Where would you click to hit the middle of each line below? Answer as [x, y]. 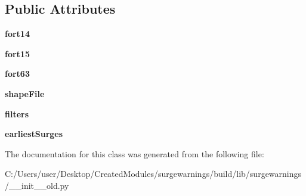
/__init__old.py [37, 185]
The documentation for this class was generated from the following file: [135, 153]
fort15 [17, 53]
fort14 [17, 34]
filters [17, 113]
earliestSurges [34, 134]
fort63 [17, 74]
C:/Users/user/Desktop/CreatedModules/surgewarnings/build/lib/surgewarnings [153, 174]
